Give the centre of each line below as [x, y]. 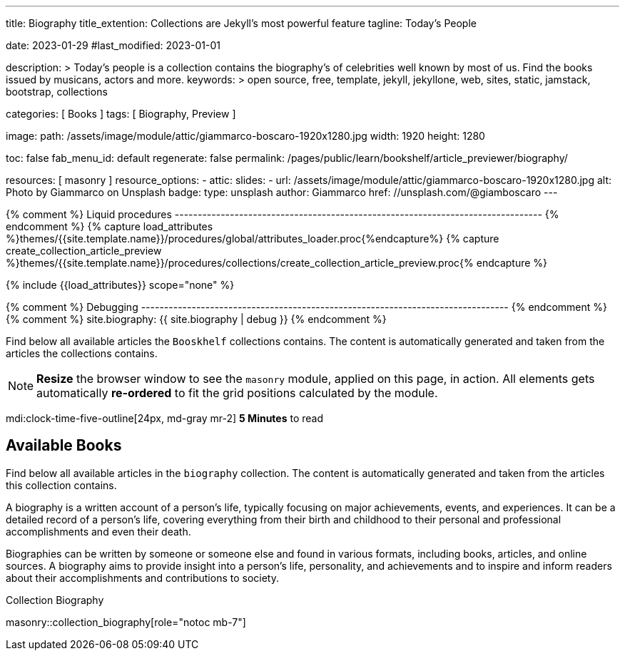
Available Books [64, 446]
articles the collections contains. [82, 353]
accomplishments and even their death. [98, 531]
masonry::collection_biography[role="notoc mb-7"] [126, 622]
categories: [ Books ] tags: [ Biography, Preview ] [121, 114]
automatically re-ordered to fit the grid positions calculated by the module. [237, 393]
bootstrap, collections [57, 92]
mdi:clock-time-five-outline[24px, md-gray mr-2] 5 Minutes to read [165, 418]
